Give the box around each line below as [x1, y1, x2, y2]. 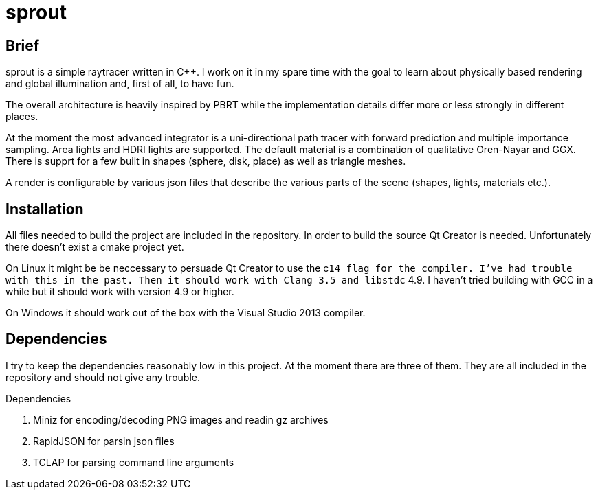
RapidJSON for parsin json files [33, 435, 175, 447]
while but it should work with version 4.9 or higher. [5, 286, 234, 298]
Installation [5, 200, 84, 218]
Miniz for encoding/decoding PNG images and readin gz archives [33, 413, 329, 426]
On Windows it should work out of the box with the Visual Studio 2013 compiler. [5, 307, 366, 319]
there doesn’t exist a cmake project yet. [5, 241, 184, 253]
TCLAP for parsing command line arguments [33, 456, 234, 468]
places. [5, 111, 38, 123]
